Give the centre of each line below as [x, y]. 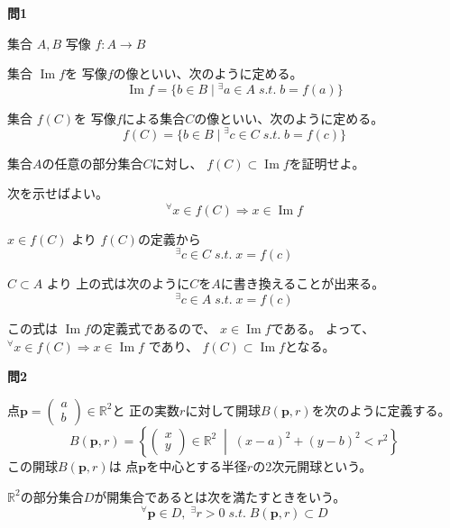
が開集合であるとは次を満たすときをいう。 [220, 496]
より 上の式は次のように [118, 283]
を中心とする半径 [197, 465]
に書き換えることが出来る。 [303, 283]
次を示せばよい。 [58, 193]
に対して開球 [223, 410]
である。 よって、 [323, 328]
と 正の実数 [146, 410]
